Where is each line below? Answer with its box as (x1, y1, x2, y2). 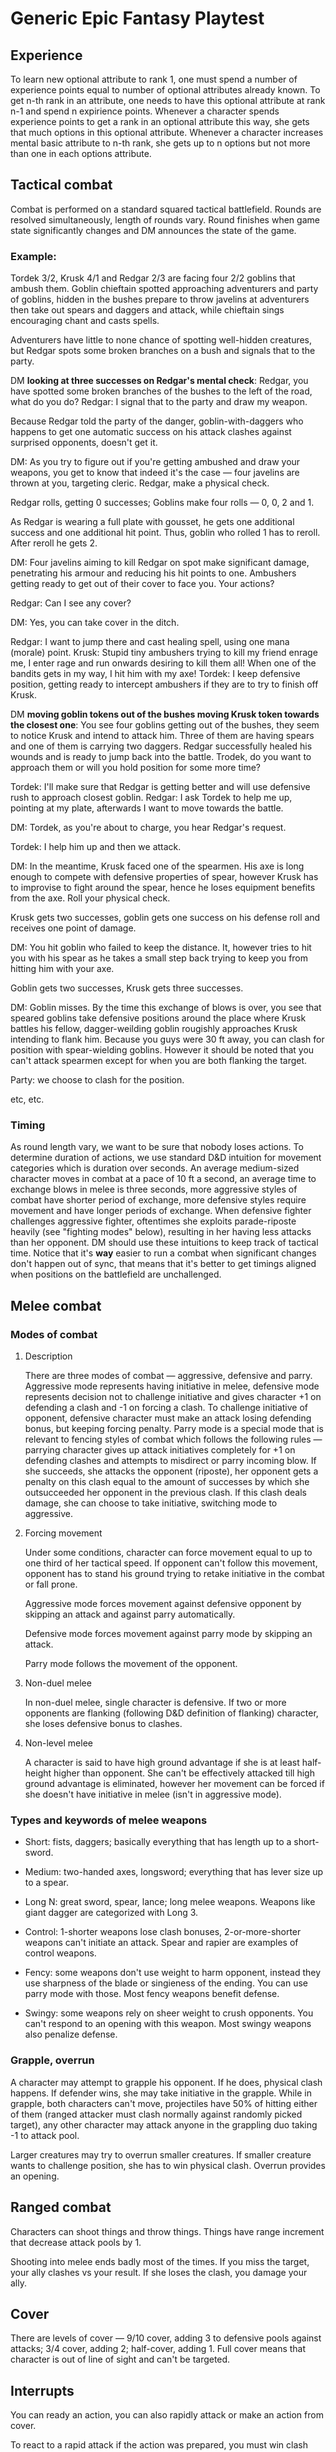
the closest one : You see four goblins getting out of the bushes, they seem (10, 719, 320, 731)
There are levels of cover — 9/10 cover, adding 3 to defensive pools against (10, 2332, 322, 2344)
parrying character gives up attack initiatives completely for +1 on (24, 1444, 296, 1456)
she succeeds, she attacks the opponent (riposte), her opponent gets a (24, 1465, 319, 1477)
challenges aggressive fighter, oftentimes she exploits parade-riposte (10, 1215, 297, 1227)
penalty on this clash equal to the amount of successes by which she (24, 1476, 310, 1488)
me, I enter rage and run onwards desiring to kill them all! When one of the (10, 657, 317, 669)
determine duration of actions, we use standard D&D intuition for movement (10, 1152, 322, 1164)
